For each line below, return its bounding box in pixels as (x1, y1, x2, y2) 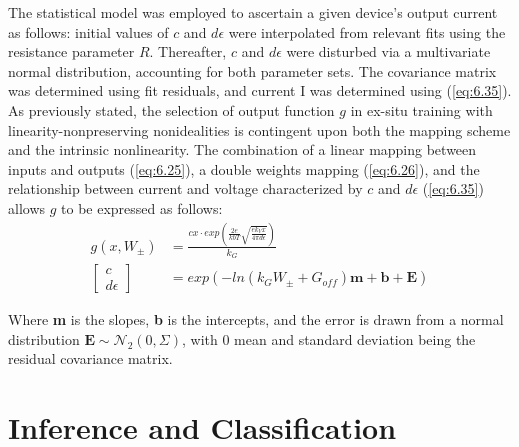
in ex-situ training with (350, 99, 493, 120)
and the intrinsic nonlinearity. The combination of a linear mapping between (8, 139, 477, 160)
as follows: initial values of (8, 21, 169, 42)
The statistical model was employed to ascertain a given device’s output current (8, 2, 498, 22)
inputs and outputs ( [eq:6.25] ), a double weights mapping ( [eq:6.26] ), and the (8, 158, 480, 179)
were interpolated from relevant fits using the (228, 21, 506, 42)
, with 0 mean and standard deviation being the (181, 328, 476, 349)
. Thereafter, (149, 41, 227, 62)
